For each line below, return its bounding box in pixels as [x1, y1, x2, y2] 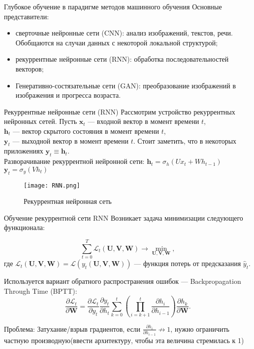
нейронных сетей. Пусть [4, 116, 77, 126]
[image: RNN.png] [24, 182, 80, 189]
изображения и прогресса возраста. [15, 90, 121, 100]
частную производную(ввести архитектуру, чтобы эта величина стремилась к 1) [4, 335, 244, 345]
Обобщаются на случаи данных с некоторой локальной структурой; [15, 37, 218, 47]
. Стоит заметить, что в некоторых [133, 135, 237, 146]
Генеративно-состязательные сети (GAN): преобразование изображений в [15, 80, 236, 90]
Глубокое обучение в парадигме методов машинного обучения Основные [4, 1, 222, 11]
